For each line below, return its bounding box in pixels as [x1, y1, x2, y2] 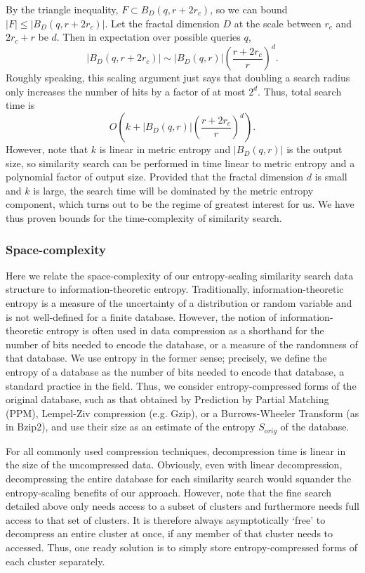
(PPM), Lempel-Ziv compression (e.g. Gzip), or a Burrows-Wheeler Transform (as [6, 405, 359, 420]
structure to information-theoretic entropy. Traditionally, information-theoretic [6, 282, 344, 296]
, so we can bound [210, 2, 288, 16]
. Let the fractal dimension [105, 15, 220, 30]
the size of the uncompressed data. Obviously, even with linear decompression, [6, 457, 343, 472]
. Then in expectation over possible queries [56, 29, 241, 44]
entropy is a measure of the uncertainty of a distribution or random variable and [6, 296, 352, 310]
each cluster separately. [6, 553, 105, 568]
